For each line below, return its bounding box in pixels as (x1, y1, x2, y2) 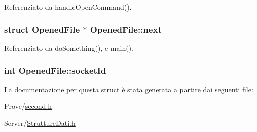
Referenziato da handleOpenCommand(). (4, 2, 132, 12)
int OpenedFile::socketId (4, 64, 106, 77)
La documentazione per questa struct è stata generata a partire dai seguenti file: (4, 84, 253, 94)
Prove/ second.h (4, 101, 52, 111)
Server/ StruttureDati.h (4, 117, 76, 128)
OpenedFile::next (90, 23, 162, 35)
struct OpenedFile (4, 23, 80, 35)
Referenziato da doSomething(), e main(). (4, 42, 133, 53)
